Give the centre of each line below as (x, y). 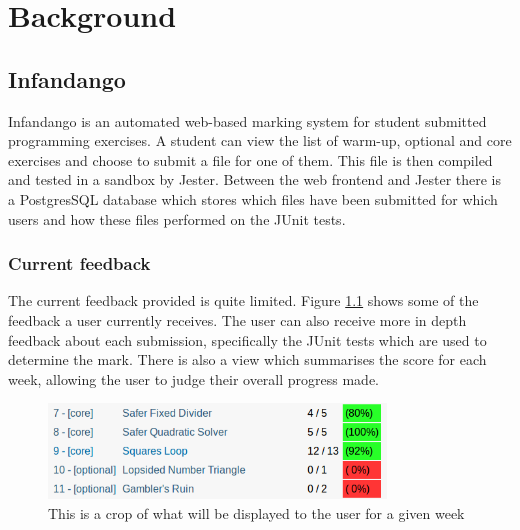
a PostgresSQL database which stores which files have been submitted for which (253, 198)
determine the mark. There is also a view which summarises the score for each (247, 359)
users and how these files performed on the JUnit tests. (177, 218)
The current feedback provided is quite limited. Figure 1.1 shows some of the (243, 300)
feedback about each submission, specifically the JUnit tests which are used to (247, 339)
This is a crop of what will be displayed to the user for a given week (256, 512)
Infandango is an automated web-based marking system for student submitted (247, 120)
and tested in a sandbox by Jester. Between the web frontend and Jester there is (255, 179)
